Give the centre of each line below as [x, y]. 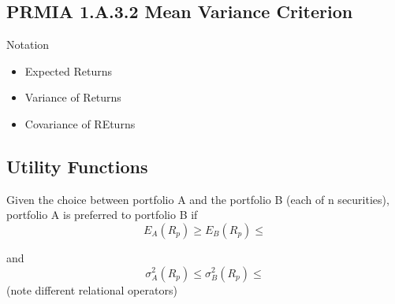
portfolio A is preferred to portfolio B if [102, 215]
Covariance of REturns [80, 123]
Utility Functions [77, 166]
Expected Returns [68, 70]
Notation [28, 44]
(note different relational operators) [92, 289]
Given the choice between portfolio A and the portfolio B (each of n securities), [198, 199]
